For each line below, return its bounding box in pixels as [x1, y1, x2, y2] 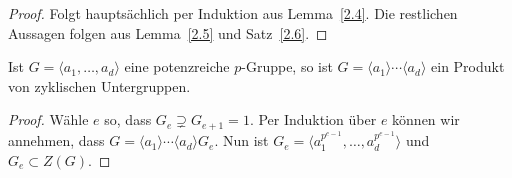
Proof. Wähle [8, 109, 89, 130]
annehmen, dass [8, 130, 105, 151]
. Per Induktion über [249, 109, 377, 130]
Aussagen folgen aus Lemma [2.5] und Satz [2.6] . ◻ [8, 22, 328, 43]
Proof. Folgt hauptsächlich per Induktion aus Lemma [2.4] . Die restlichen [8, 3, 458, 23]
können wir [392, 109, 460, 130]
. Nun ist [214, 130, 269, 151]
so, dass [104, 109, 152, 130]
